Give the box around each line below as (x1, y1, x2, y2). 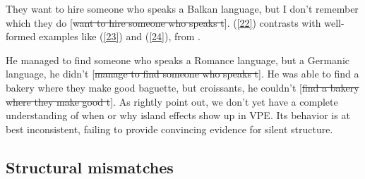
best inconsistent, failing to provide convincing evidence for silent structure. (6, 121, 333, 136)
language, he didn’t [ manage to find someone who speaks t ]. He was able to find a (6, 66, 359, 81)
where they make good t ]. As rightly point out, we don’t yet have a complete (6, 94, 338, 109)
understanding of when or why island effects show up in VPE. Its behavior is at (6, 108, 350, 123)
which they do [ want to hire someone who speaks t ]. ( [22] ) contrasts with (6, 15, 321, 30)
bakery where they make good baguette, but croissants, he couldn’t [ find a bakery (6, 80, 359, 94)
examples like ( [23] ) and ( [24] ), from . (39, 29, 201, 44)
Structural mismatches (6, 156, 174, 178)
